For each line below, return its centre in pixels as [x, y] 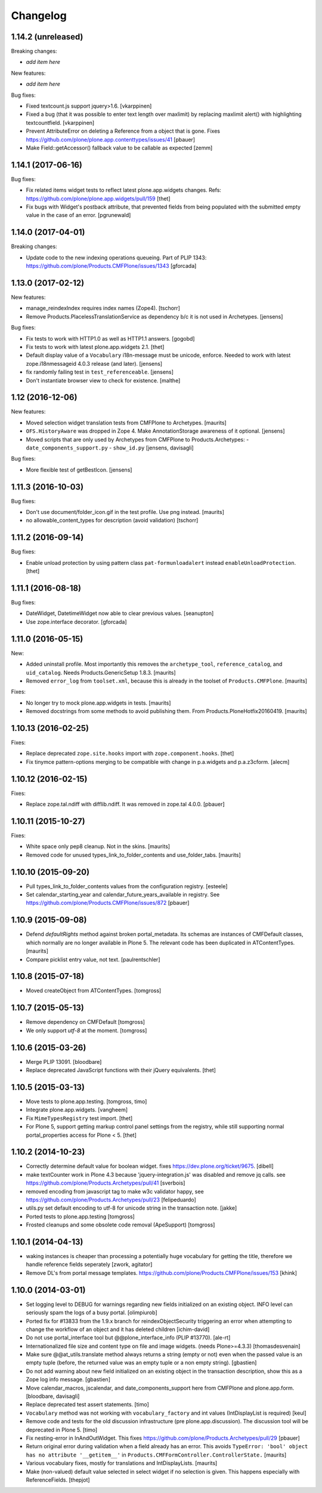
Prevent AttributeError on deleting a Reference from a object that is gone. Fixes [123, 131]
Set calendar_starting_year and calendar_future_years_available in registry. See [123, 895]
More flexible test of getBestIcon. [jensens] [79, 470]
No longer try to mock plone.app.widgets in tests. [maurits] [98, 703]
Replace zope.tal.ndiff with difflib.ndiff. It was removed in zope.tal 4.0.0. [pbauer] [125, 804]
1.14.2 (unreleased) [47, 37]
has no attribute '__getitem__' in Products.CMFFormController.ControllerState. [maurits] [156, 1455]
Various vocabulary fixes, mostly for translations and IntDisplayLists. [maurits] [122, 1463]
